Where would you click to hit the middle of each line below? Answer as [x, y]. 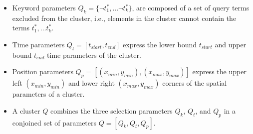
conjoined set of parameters [54, 122]
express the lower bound [160, 44]
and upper [231, 44]
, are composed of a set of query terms [191, 7]
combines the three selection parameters [111, 110]
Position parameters [43, 71]
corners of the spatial [195, 83]
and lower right [91, 83]
